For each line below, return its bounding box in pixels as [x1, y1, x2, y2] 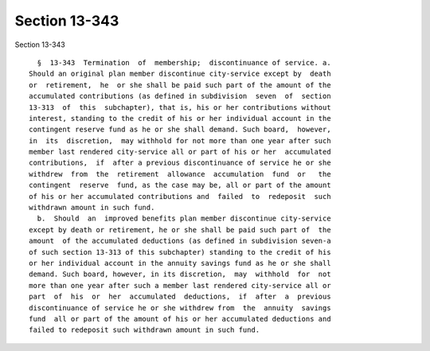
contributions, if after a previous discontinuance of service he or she [29, 158, 331, 167]
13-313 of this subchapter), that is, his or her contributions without [29, 103, 331, 111]
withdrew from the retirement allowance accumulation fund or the [29, 170, 331, 178]
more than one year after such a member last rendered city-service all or [29, 281, 331, 290]
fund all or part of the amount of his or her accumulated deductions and [29, 314, 331, 323]
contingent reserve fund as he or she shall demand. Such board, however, [29, 125, 331, 135]
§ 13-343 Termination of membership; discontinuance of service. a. [37, 58, 331, 67]
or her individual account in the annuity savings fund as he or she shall [29, 259, 331, 267]
